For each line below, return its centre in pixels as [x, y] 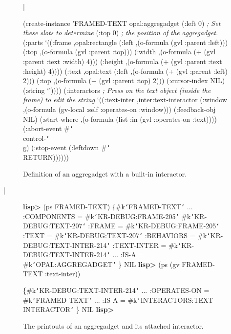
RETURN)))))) [46, 157]
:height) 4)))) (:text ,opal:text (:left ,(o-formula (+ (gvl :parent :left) [125, 71]
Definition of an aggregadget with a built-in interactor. [105, 173]
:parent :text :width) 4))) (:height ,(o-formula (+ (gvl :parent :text [123, 61]
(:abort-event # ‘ [48, 128]
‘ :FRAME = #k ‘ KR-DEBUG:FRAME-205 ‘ [151, 226]
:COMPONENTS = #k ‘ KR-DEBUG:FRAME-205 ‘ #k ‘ [109, 216]
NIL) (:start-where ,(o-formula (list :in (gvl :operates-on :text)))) [120, 119]
